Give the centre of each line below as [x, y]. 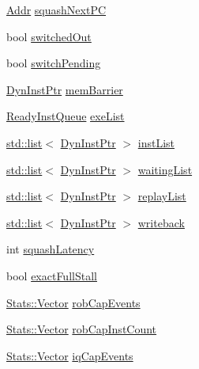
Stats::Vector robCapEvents [73, 302]
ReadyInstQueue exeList [66, 116]
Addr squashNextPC [56, 10]
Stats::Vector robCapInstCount [82, 329]
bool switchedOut [49, 36]
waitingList [165, 169]
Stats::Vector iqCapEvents [70, 355]
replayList [162, 196]
